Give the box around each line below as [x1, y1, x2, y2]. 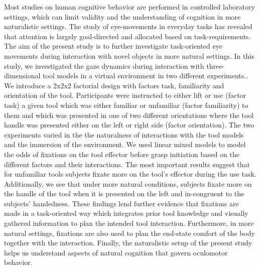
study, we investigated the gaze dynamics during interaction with [4, 60, 204, 71]
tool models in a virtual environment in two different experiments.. [43, 70, 248, 81]
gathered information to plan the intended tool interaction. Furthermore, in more [4, 218, 254, 228]
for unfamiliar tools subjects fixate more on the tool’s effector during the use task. [4, 169, 256, 179]
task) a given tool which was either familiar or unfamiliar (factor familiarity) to [4, 99, 248, 110]
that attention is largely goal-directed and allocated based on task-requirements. [4, 31, 251, 41]
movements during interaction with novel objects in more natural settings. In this [4, 50, 254, 61]
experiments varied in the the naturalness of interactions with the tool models [4, 129, 244, 140]
